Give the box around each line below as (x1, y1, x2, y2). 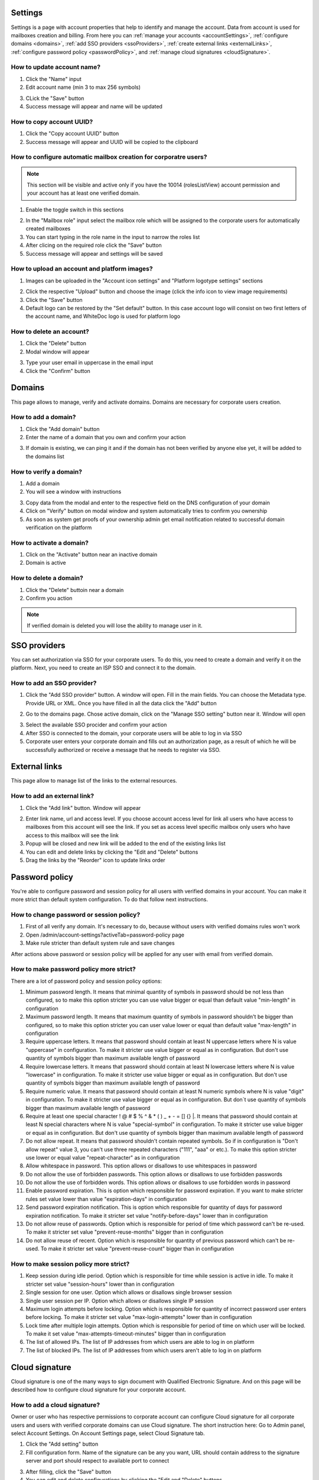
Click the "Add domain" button (25, 425, 100, 432)
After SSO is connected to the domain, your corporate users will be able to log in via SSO (25, 729, 242, 736)
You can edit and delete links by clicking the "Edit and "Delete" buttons (25, 848, 198, 855)
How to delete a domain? (11, 574, 84, 583)
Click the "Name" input (25, 75, 82, 82)
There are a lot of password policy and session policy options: (11, 977, 162, 984)
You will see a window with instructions (25, 488, 122, 496)
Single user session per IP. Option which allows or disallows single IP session (25, 1297, 214, 1304)
